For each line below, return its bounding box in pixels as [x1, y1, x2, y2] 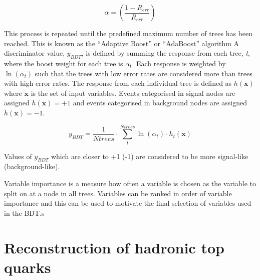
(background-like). [4, 161, 60, 172]
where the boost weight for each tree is [4, 58, 123, 68]
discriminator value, [4, 48, 65, 58]
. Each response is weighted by [132, 58, 226, 68]
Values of [4, 151, 32, 161]
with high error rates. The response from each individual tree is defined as [4, 78, 232, 88]
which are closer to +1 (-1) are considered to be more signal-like [51, 151, 248, 161]
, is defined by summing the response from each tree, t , [81, 48, 250, 58]
